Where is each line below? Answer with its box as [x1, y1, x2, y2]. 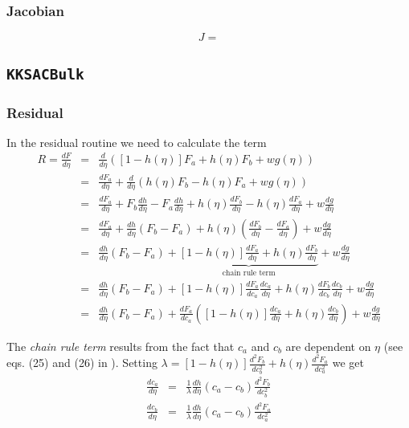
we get [332, 354, 365, 371]
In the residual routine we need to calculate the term [6, 133, 267, 150]
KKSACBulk [6, 65, 84, 83]
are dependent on [285, 337, 371, 354]
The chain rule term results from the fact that [6, 337, 235, 354]
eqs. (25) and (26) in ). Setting [6, 354, 157, 371]
